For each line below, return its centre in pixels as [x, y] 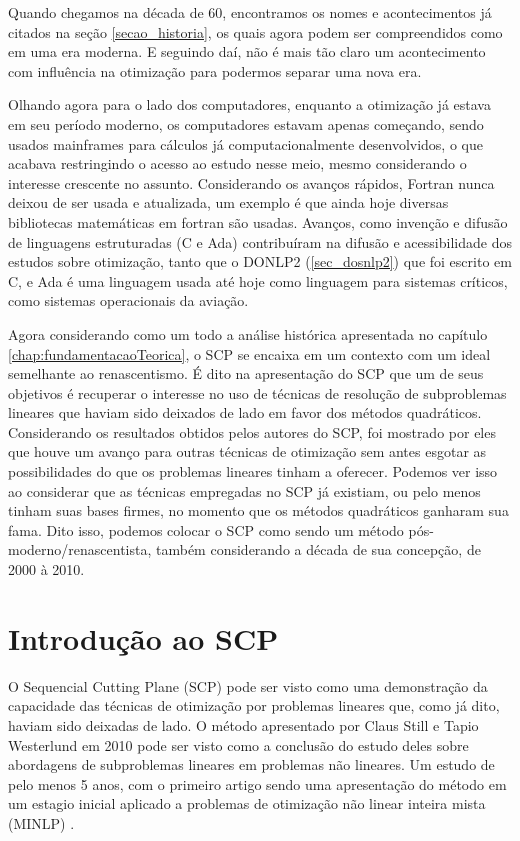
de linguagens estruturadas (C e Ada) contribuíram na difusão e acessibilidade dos [260, 241]
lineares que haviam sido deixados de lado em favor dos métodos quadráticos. [245, 412]
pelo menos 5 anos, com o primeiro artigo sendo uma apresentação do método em [257, 783]
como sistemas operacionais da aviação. [128, 300]
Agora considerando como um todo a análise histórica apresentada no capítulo [248, 333]
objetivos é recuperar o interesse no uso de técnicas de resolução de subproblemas [257, 392]
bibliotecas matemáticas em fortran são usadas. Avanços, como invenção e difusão [258, 221]
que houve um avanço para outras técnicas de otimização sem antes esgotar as [247, 451]
